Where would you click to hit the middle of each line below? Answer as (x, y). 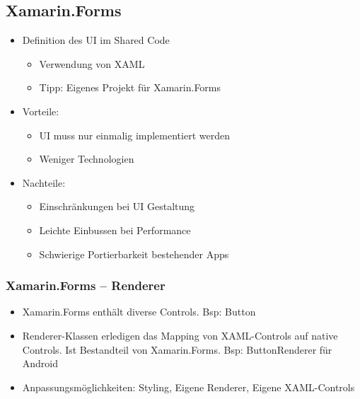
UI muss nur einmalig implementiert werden (134, 135)
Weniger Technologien (87, 159)
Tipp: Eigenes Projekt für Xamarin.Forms (130, 87)
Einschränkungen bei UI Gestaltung (117, 206)
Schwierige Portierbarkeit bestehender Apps (134, 254)
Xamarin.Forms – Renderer (86, 285)
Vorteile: (41, 111)
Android (40, 363)
